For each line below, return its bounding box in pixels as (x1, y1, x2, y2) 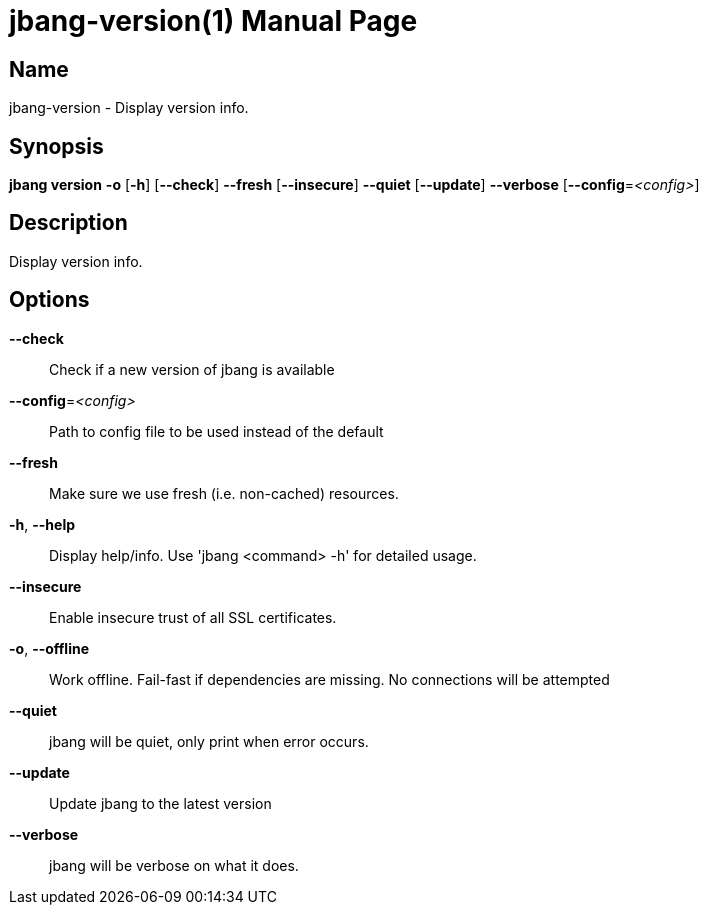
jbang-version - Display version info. (9, 99, 249, 117)
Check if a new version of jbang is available (49, 360, 335, 378)
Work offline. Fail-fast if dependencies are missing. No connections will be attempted (49, 670, 610, 688)
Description (9, 210, 128, 236)
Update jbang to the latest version (49, 794, 272, 812)
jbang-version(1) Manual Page (9, 4, 418, 38)
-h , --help (9, 515, 76, 533)
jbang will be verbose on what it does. (49, 856, 299, 874)
